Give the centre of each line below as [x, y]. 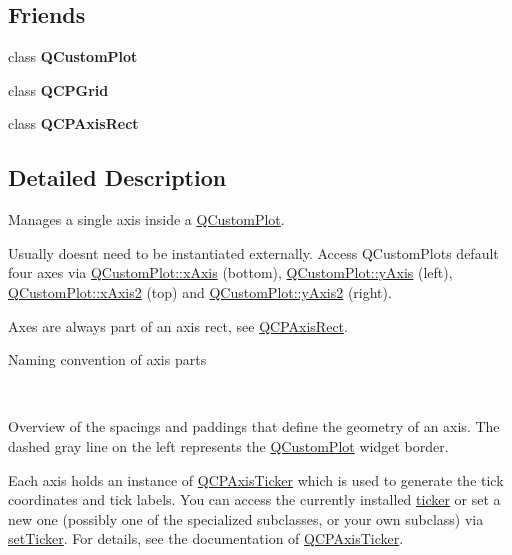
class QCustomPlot [73, 56]
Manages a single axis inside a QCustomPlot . [146, 219]
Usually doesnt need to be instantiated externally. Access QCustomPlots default [253, 252]
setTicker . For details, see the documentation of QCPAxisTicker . [206, 538]
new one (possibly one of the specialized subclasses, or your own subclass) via [246, 518]
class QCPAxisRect [73, 123]
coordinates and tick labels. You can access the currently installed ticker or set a [254, 499]
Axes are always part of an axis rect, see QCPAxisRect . [178, 325]
